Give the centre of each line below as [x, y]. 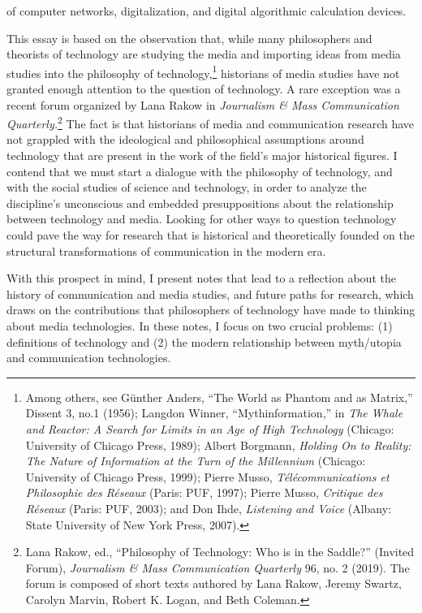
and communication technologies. [89, 358]
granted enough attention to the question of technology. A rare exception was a [204, 89]
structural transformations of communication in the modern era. [166, 250]
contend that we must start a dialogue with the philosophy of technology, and [200, 171]
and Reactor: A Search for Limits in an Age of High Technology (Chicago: [210, 428]
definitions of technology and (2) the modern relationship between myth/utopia [204, 341]
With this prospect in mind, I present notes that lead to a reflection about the [201, 278]
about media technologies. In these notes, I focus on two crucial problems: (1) [200, 326]
